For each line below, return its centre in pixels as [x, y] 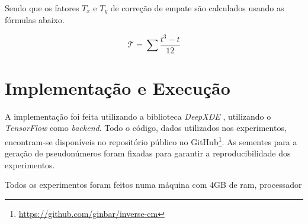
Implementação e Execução [118, 87]
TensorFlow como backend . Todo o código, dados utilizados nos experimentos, [146, 128]
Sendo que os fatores [42, 8]
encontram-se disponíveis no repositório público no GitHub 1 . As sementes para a [151, 140]
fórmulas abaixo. [35, 20]
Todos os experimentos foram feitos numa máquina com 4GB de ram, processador [153, 185]
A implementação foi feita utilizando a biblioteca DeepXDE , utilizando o [138, 116]
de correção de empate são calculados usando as [197, 8]
